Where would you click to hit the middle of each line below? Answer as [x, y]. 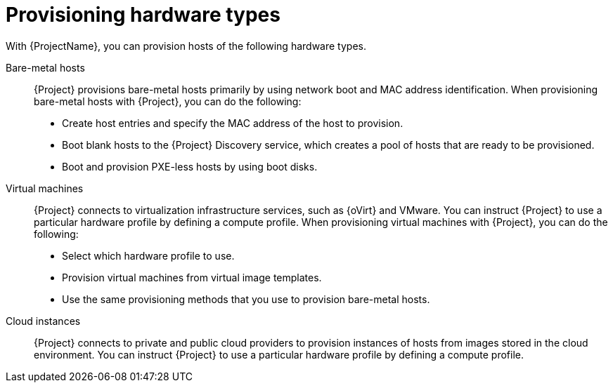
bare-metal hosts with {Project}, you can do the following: [168, 101]
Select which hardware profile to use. [148, 255]
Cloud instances [43, 321]
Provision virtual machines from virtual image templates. [192, 277]
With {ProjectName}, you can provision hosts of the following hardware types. [186, 46]
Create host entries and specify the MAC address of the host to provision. [233, 123]
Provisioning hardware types [143, 15]
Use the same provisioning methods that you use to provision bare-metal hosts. [246, 299]
